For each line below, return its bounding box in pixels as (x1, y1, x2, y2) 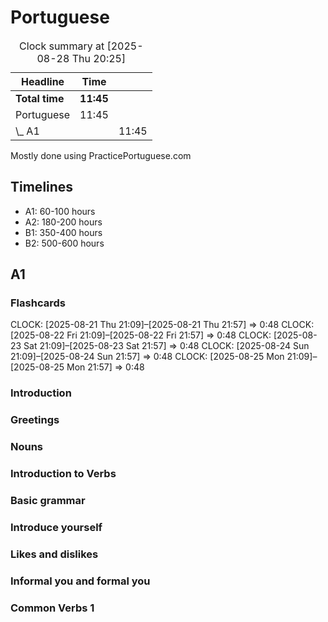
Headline (20, 74, 65, 88)
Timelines (10, 179, 74, 196)
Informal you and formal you (10, 574, 151, 588)
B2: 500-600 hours (24, 237, 105, 249)
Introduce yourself (10, 520, 103, 534)
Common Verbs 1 (10, 601, 95, 615)
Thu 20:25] (71, 51, 127, 65)
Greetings (10, 413, 60, 427)
